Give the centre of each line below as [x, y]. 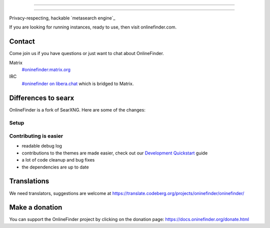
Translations [29, 181]
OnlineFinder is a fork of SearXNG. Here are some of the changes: [77, 109]
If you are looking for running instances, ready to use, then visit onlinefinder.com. [93, 27]
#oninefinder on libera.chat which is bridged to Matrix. [78, 83]
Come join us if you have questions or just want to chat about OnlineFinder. [87, 53]
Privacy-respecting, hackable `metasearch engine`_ [62, 18]
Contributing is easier [36, 136]
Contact [22, 42]
